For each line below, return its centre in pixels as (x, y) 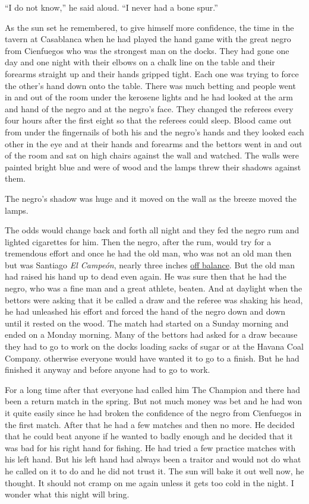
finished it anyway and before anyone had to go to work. (108, 370)
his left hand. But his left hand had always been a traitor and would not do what (153, 459)
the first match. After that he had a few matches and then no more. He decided (150, 424)
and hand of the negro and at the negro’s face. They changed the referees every (149, 108)
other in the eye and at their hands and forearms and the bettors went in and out (154, 143)
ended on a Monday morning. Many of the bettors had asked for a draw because (151, 335)
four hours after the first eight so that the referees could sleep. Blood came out (148, 120)
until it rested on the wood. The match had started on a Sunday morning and (147, 323)
